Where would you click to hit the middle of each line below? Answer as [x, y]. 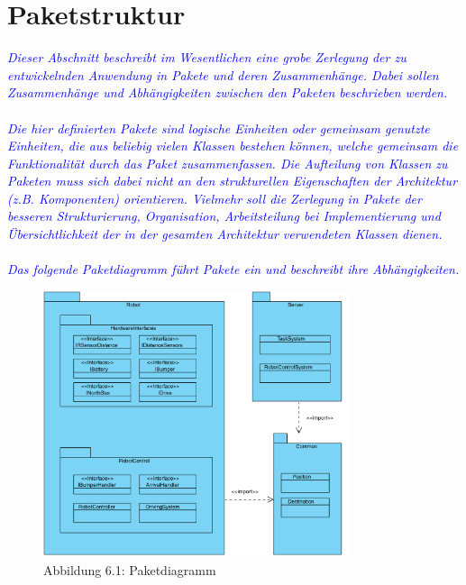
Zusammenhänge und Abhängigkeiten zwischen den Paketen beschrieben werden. [228, 92]
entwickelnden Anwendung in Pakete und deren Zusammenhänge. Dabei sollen [223, 74]
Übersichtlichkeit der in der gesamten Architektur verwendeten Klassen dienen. [225, 234]
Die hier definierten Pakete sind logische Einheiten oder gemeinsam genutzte [219, 128]
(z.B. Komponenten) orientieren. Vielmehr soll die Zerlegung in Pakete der [215, 198]
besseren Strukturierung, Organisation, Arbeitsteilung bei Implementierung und [224, 216]
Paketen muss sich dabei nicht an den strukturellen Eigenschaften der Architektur [233, 181]
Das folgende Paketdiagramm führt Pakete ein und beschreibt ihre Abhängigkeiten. [233, 269]
